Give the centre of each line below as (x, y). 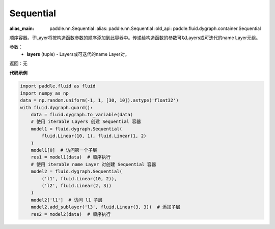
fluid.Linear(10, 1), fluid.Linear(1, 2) (94, 136)
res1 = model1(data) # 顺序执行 (71, 157)
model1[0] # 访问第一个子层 (64, 150)
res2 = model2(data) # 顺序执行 (71, 214)
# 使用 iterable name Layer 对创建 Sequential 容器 (93, 164)
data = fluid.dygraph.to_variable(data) (82, 115)
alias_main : (22, 28)
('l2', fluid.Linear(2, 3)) (77, 186)
